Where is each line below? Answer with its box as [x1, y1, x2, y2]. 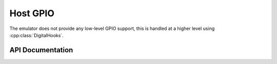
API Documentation [9, 46, 73, 54]
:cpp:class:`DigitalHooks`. [9, 32, 64, 38]
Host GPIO [9, 8, 55, 19]
